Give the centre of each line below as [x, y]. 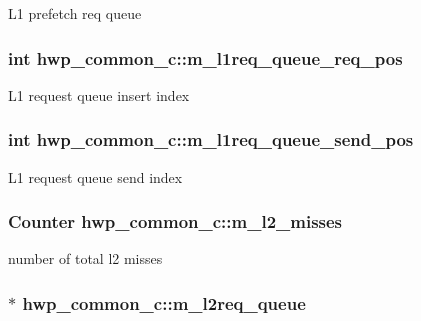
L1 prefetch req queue [75, 13]
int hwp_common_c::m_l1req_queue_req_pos [205, 57]
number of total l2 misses [85, 258]
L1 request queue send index [95, 176]
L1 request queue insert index [99, 94]
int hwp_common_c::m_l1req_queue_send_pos [211, 139]
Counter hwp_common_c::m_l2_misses [175, 221]
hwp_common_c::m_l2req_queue [164, 302]
